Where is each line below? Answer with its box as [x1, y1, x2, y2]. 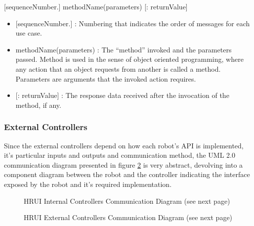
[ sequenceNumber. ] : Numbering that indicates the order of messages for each [15, 18, 250, 28]
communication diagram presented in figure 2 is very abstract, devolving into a [4, 159, 243, 170]
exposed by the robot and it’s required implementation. [4, 179, 172, 189]
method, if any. [15, 99, 61, 110]
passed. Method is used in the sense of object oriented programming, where [15, 54, 244, 64]
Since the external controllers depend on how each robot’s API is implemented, [4, 140, 244, 150]
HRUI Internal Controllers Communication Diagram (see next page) [24, 195, 230, 206]
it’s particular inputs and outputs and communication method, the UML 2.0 [4, 150, 236, 160]
